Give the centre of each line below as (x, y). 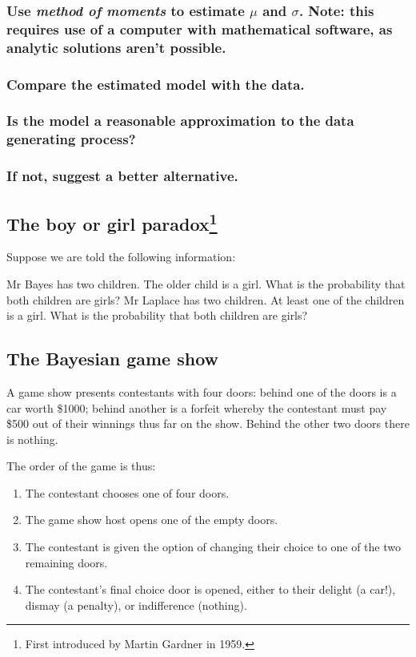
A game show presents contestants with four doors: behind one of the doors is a (202, 391)
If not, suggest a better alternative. (122, 176)
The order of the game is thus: (81, 466)
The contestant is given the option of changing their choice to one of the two (213, 547)
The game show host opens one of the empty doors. (152, 520)
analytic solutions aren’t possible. (116, 47)
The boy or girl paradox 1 (112, 222)
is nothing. (32, 439)
